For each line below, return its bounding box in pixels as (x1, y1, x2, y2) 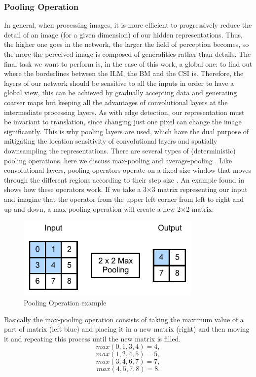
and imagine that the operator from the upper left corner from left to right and (4, 193, 244, 204)
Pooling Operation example (24, 298, 107, 308)
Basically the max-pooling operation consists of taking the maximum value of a (4, 314, 244, 324)
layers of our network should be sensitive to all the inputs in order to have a (4, 77, 234, 88)
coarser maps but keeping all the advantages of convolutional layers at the (4, 97, 228, 107)
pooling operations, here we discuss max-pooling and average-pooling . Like (4, 155, 232, 165)
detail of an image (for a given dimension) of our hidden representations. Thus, (4, 29, 243, 39)
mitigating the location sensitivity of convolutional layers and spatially (4, 136, 218, 146)
